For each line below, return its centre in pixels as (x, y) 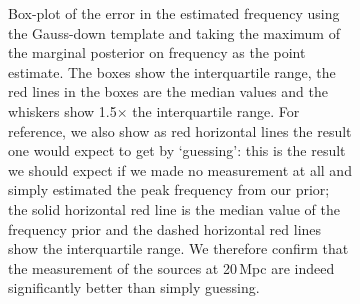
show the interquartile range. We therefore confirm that (178, 248)
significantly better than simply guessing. (134, 287)
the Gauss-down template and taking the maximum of (174, 32)
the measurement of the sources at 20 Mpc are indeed (171, 267)
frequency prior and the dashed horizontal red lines (165, 228)
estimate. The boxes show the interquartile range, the (172, 71)
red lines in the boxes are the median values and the (168, 91)
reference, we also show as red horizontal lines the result (180, 130)
